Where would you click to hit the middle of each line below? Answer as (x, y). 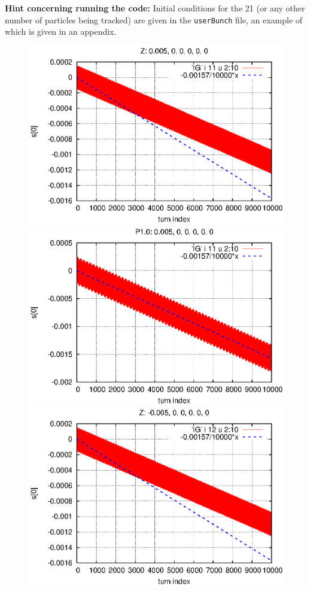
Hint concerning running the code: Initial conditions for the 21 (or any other (155, 8)
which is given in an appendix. (61, 31)
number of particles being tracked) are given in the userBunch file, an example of (154, 19)
